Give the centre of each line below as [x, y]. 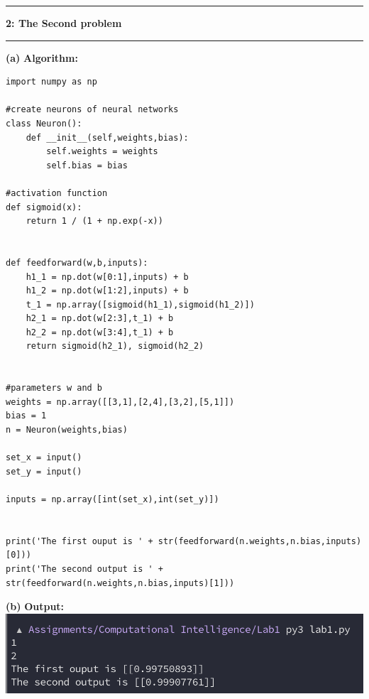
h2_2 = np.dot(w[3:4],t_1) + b [100, 332]
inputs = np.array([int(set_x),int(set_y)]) [112, 499]
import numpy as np [51, 82]
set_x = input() [44, 458]
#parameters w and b [54, 388]
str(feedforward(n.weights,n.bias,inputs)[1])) [120, 583]
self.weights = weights [102, 152]
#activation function [57, 193]
